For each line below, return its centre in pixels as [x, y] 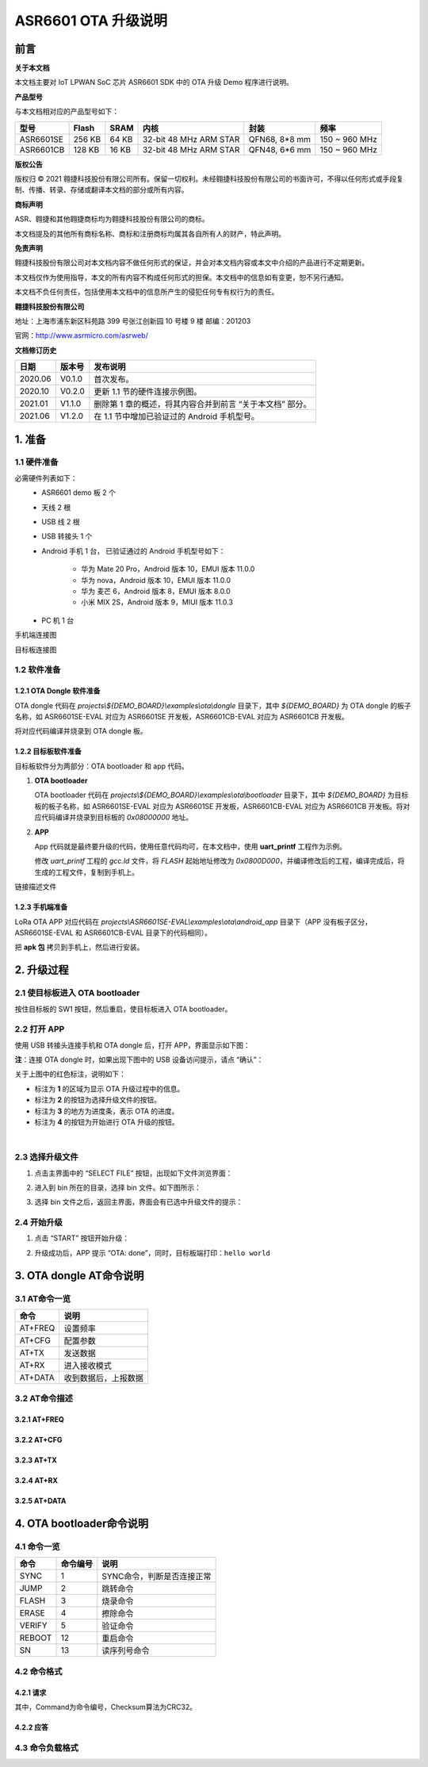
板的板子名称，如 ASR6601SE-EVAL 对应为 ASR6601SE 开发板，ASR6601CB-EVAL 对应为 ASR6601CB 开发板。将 [219, 806]
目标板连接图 [36, 650]
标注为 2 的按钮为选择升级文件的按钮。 [98, 1100]
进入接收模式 [88, 1366]
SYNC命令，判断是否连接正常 [157, 1577]
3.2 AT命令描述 [44, 1398]
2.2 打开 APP [40, 1029]
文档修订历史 [36, 350]
